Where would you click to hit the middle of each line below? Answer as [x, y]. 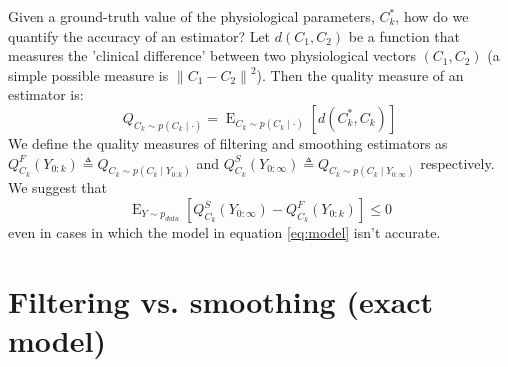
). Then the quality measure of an [360, 74]
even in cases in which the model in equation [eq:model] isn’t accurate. [224, 232]
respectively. [457, 162]
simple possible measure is [88, 74]
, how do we [432, 16]
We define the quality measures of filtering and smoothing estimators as [228, 142]
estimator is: [46, 94]
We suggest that [57, 187]
